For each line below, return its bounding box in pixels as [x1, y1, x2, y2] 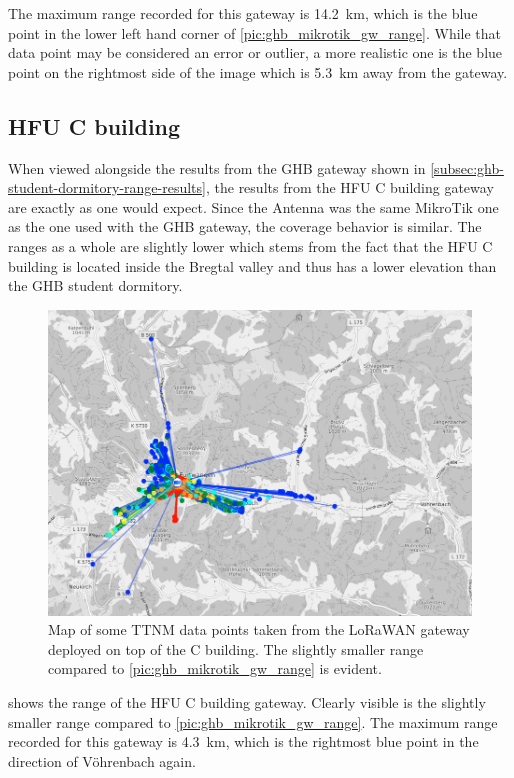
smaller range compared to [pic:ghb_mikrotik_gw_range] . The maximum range [8, 711, 498, 732]
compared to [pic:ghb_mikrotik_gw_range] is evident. [48, 658, 382, 679]
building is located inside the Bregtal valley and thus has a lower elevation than [8, 255, 497, 276]
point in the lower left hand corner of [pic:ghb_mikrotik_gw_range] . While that [8, 22, 502, 43]
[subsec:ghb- [430, 157, 504, 178]
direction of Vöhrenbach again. [8, 750, 196, 771]
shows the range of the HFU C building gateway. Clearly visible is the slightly [8, 691, 486, 712]
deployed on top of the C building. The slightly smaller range [48, 638, 424, 659]
